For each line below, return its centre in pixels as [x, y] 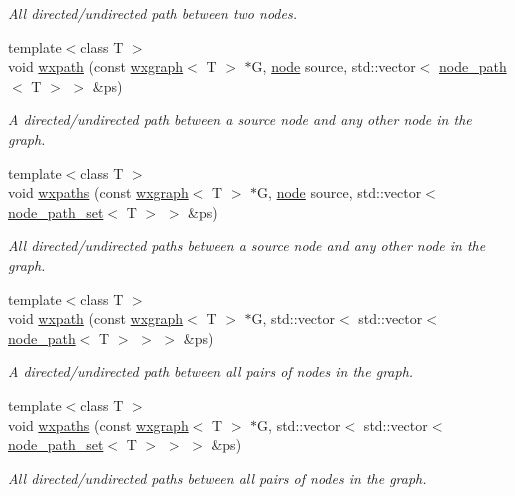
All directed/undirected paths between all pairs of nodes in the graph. [217, 477]
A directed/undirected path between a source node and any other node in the [240, 119]
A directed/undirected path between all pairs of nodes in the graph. [211, 371]
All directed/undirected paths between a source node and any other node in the [247, 245]
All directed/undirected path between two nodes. [152, 13]
